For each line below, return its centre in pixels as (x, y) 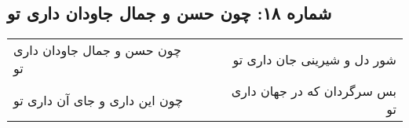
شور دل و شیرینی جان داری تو (314, 59)
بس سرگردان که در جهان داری (314, 91)
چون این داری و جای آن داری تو (98, 100)
